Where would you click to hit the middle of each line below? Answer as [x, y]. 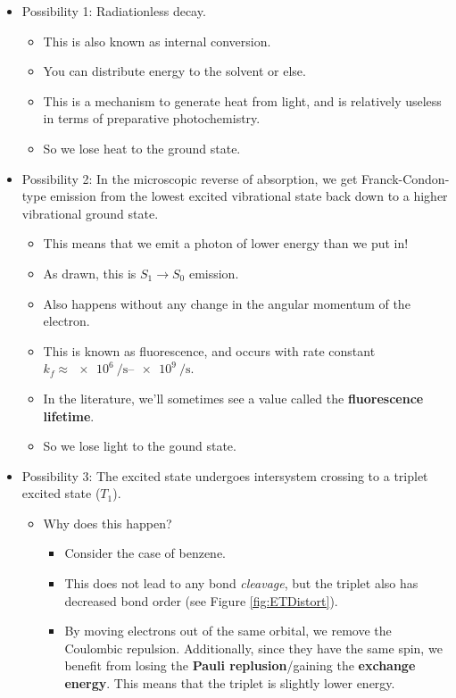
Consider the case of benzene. [145, 553]
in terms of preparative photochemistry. [152, 118]
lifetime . [69, 415]
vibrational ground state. [90, 213]
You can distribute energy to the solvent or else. [174, 71]
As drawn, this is [90, 273]
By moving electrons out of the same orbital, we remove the [228, 631]
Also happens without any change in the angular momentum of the [227, 303]
